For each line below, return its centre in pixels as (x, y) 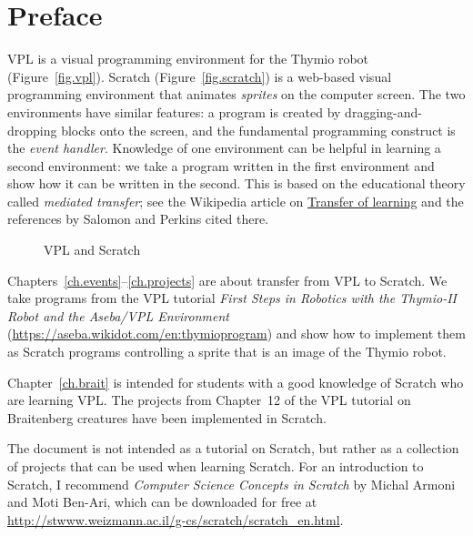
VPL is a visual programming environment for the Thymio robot (188, 59)
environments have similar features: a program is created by (174, 111)
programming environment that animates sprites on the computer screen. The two (236, 94)
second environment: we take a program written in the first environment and (221, 165)
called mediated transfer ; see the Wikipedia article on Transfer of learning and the (236, 201)
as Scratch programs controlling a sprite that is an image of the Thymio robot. (227, 352)
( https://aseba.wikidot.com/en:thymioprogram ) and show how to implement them (236, 334)
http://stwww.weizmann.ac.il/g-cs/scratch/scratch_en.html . (176, 519)
